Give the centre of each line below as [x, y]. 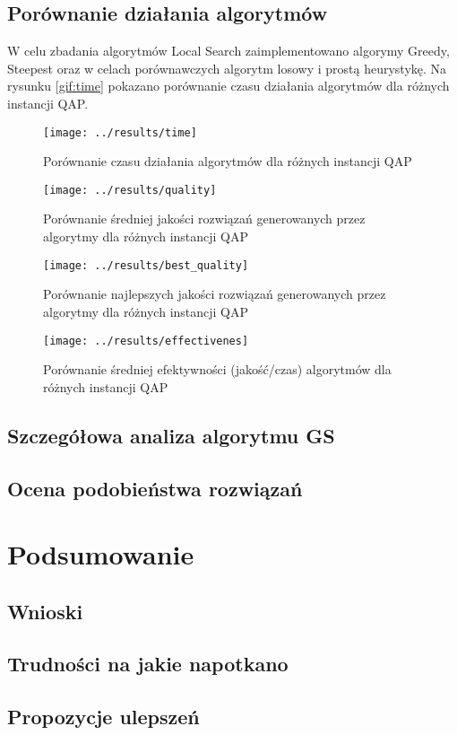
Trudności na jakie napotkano [148, 664]
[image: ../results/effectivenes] [146, 341]
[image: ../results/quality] [130, 190]
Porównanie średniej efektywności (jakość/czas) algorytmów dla [217, 369]
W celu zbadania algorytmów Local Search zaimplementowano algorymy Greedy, [228, 51]
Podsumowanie [101, 554]
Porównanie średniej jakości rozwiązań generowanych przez [204, 219]
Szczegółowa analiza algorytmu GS [171, 435]
